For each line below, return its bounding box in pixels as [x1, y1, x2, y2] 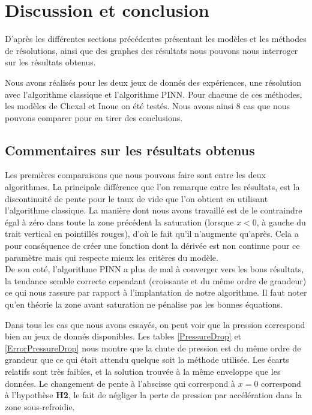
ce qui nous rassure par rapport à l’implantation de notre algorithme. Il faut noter [5, 286, 307, 299]
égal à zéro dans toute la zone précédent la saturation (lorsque [5, 215, 234, 228]
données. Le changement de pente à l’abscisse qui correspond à [5, 377, 236, 389]
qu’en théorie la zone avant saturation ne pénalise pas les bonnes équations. [5, 298, 283, 311]
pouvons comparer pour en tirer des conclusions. [5, 111, 183, 124]
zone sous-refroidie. [5, 400, 75, 413]
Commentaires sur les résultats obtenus [5, 140, 255, 159]
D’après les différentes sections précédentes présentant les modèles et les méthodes [5, 32, 307, 45]
